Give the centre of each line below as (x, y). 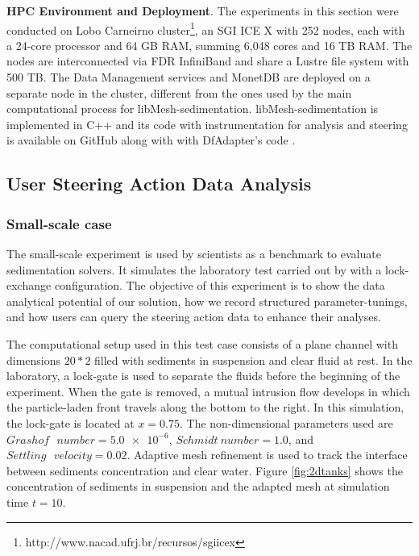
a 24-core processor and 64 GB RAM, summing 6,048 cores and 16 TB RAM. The (209, 45)
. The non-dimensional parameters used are (286, 422)
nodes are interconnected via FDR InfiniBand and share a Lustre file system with (208, 61)
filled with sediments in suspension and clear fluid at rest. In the (253, 360)
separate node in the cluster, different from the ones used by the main (179, 92)
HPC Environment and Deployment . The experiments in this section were (203, 10)
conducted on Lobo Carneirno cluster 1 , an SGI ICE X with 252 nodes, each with (206, 28)
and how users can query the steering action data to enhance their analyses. (194, 317)
